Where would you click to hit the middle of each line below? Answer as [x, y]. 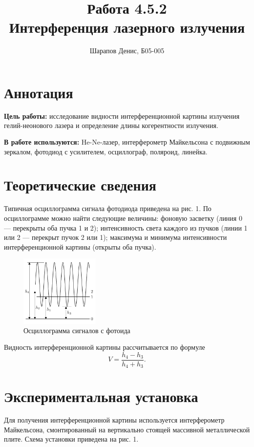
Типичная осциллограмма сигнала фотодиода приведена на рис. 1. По [108, 208]
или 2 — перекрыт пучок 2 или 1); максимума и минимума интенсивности [116, 237]
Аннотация [39, 92]
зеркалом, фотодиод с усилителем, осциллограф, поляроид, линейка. [106, 151]
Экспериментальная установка [101, 396]
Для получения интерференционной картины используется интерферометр [114, 420]
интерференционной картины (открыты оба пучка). [80, 246]
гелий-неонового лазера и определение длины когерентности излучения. [111, 125]
